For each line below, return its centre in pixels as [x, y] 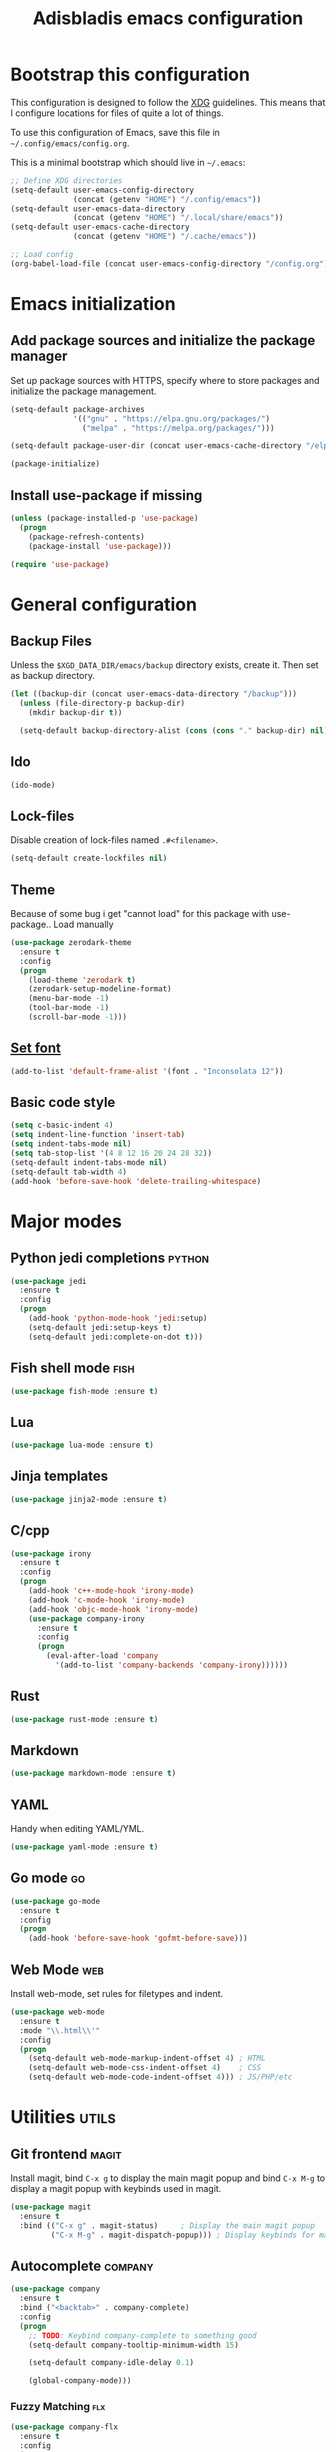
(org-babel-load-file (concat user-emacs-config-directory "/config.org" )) [171, 263]
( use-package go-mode [55, 1901]
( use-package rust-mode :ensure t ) [84, 1719]
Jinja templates [59, 1476]
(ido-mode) [33, 785]
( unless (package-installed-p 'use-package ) [104, 518]
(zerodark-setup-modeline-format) [100, 989]
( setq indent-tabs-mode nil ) [71, 1144]
